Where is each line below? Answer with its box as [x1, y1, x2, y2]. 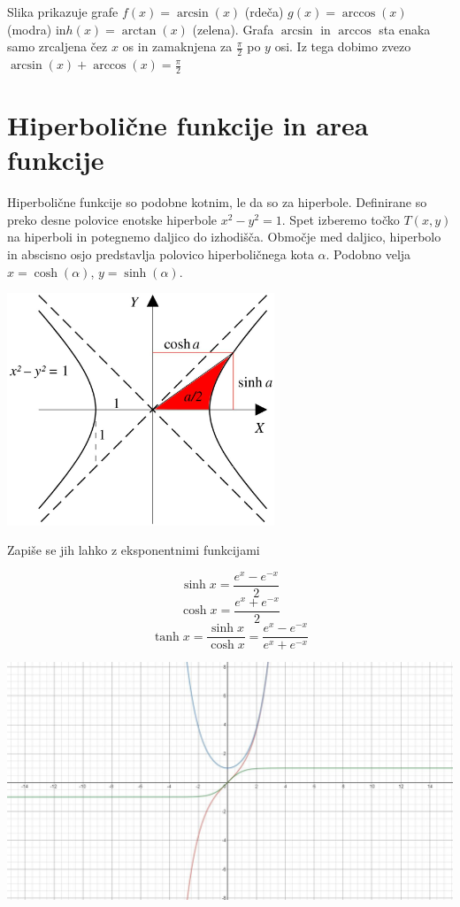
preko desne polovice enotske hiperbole [7, 210, 218, 228]
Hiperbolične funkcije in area [7, 107, 369, 143]
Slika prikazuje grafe [7, 3, 119, 20]
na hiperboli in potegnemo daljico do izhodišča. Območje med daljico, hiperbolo [7, 227, 441, 246]
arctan [121, 24, 157, 37]
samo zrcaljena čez [7, 37, 108, 56]
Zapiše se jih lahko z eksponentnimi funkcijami [7, 541, 260, 559]
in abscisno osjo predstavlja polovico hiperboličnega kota [7, 244, 314, 263]
